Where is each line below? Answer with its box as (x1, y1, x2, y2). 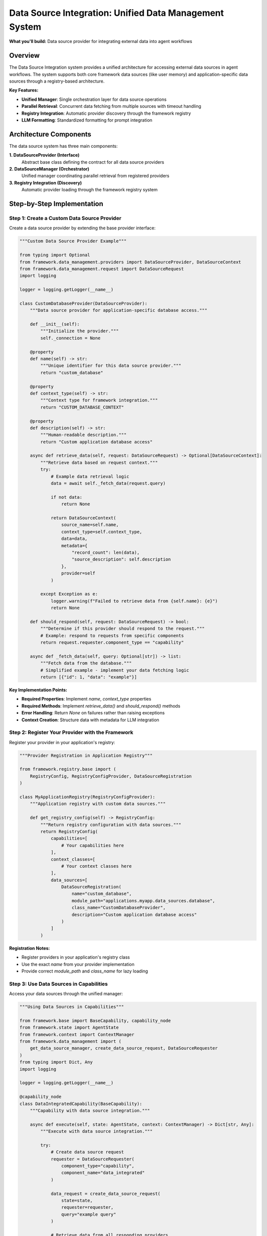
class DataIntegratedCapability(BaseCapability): (19, 1101, 142, 1106)
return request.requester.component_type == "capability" (40, 640, 184, 645)
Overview (9, 51, 40, 60)
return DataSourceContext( (50, 515, 116, 521)
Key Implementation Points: (9, 687, 68, 693)
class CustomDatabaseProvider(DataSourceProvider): (19, 301, 148, 306)
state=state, (61, 1198, 93, 1203)
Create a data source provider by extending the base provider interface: (9, 225, 156, 231)
